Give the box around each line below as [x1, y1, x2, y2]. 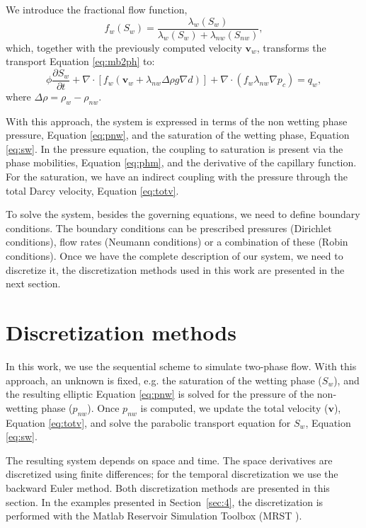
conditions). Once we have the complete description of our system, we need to [6, 248, 343, 263]
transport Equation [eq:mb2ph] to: [6, 54, 155, 69]
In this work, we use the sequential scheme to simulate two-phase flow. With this [6, 358, 357, 373]
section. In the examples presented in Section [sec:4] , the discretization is [6, 494, 324, 509]
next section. [6, 276, 61, 291]
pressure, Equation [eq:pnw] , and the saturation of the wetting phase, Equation [6, 127, 350, 142]
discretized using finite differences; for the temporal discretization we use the [6, 466, 338, 481]
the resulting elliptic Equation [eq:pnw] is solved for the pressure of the [6, 386, 314, 401]
